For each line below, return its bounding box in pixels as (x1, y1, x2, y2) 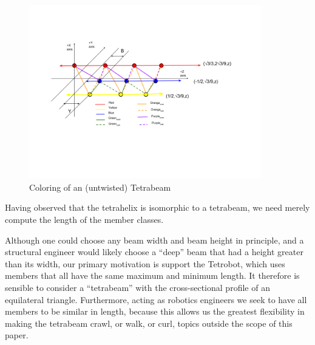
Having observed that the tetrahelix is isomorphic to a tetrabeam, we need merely (5, 201, 310, 214)
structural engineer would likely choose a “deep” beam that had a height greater (5, 245, 303, 258)
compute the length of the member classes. (5, 213, 164, 225)
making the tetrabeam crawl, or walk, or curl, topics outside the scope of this (5, 316, 293, 329)
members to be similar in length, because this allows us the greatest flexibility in (5, 305, 305, 318)
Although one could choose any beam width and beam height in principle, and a (5, 233, 304, 246)
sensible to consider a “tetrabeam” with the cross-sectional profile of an (5, 281, 270, 293)
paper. (5, 329, 29, 341)
